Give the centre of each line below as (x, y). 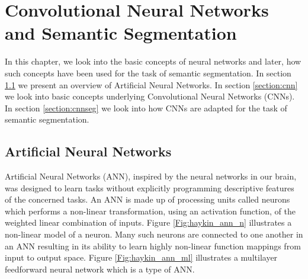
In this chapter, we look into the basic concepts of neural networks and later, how (153, 61)
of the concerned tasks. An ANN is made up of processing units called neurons (147, 199)
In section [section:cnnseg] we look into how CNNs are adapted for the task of (146, 108)
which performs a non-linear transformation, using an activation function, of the (150, 211)
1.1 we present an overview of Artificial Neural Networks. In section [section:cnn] (151, 84)
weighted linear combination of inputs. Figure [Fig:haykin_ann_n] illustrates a (148, 222)
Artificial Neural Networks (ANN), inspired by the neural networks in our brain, (151, 176)
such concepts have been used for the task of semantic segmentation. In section (148, 73)
